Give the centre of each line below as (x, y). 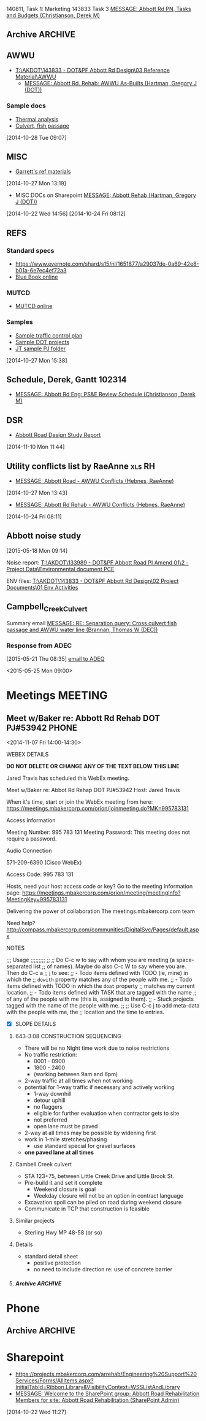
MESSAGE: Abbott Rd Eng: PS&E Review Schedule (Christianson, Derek (105, 395)
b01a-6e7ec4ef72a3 (41, 270)
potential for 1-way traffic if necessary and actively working (99, 1087)
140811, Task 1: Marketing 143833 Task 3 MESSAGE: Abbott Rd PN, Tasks (99, 9)
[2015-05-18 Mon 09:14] (37, 550)
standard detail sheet (51, 1257)
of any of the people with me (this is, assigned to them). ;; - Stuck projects (100, 999)
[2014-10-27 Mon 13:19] (36, 183)
